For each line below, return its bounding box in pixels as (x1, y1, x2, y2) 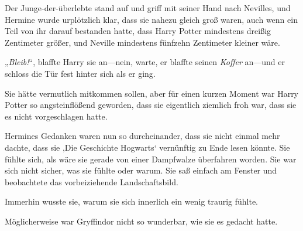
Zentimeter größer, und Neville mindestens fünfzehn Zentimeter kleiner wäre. (5, 36, 280, 48)
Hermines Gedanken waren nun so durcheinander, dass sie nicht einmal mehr (5, 130, 280, 142)
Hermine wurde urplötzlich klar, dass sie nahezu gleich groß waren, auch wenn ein (5, 13, 298, 25)
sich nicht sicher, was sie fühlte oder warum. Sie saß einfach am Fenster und (5, 164, 277, 176)
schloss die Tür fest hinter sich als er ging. (5, 67, 156, 79)
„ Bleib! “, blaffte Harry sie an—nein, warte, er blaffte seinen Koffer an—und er (5, 56, 285, 68)
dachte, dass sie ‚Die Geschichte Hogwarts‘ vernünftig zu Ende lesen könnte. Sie (5, 141, 290, 153)
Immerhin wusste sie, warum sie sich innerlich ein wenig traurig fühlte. (5, 195, 259, 208)
